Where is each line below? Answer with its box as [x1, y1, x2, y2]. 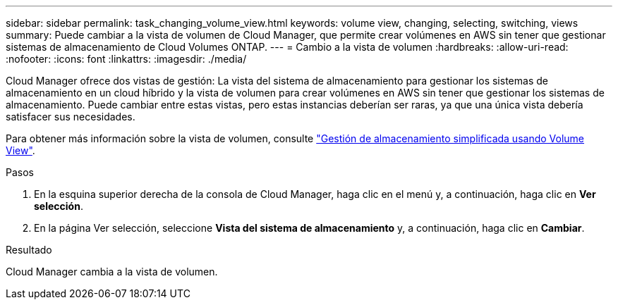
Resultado [6, 244, 52, 256]
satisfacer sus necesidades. [6, 111, 135, 123]
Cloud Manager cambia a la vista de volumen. [6, 266, 218, 278]
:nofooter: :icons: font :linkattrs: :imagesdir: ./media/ [6, 53, 247, 65]
